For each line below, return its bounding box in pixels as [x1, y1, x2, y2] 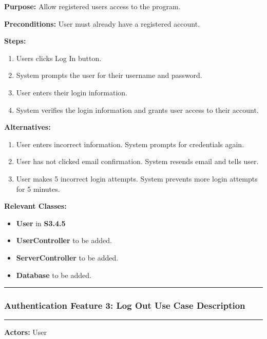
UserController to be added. [16, 235, 112, 246]
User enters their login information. [16, 87, 127, 97]
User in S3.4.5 [16, 217, 66, 228]
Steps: [4, 35, 26, 46]
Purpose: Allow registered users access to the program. [4, 1, 181, 11]
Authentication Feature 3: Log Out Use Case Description [4, 299, 245, 312]
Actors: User [4, 327, 47, 337]
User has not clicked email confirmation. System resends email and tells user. [16, 156, 259, 167]
